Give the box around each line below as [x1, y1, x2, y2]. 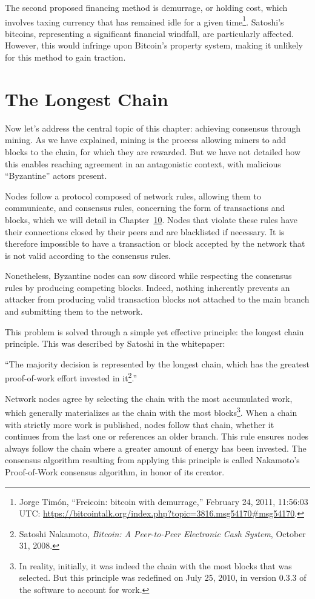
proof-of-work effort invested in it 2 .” [5, 370, 137, 384]
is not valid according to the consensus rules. [5, 249, 171, 261]
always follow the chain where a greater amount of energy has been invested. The [5, 441, 307, 454]
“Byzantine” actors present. [5, 169, 107, 182]
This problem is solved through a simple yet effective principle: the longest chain [5, 325, 304, 338]
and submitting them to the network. [5, 305, 143, 318]
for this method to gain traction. [5, 51, 126, 64]
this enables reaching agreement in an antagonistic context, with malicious [5, 157, 281, 170]
